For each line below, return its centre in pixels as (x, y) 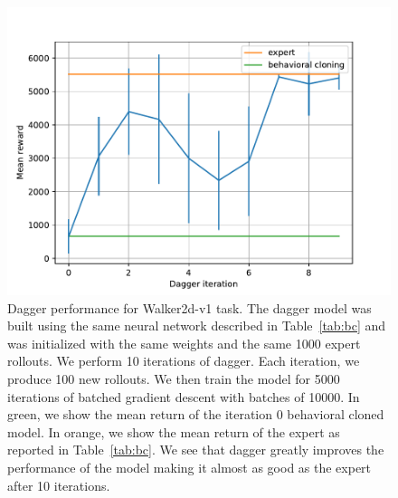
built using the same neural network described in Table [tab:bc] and (197, 326)
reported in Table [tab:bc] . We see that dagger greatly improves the (196, 450)
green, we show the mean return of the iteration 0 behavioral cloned (196, 414)
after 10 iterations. (59, 485)
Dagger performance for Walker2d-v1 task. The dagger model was (190, 307)
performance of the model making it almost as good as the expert (190, 467)
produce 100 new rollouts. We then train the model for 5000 (174, 378)
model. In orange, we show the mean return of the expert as (174, 431)
